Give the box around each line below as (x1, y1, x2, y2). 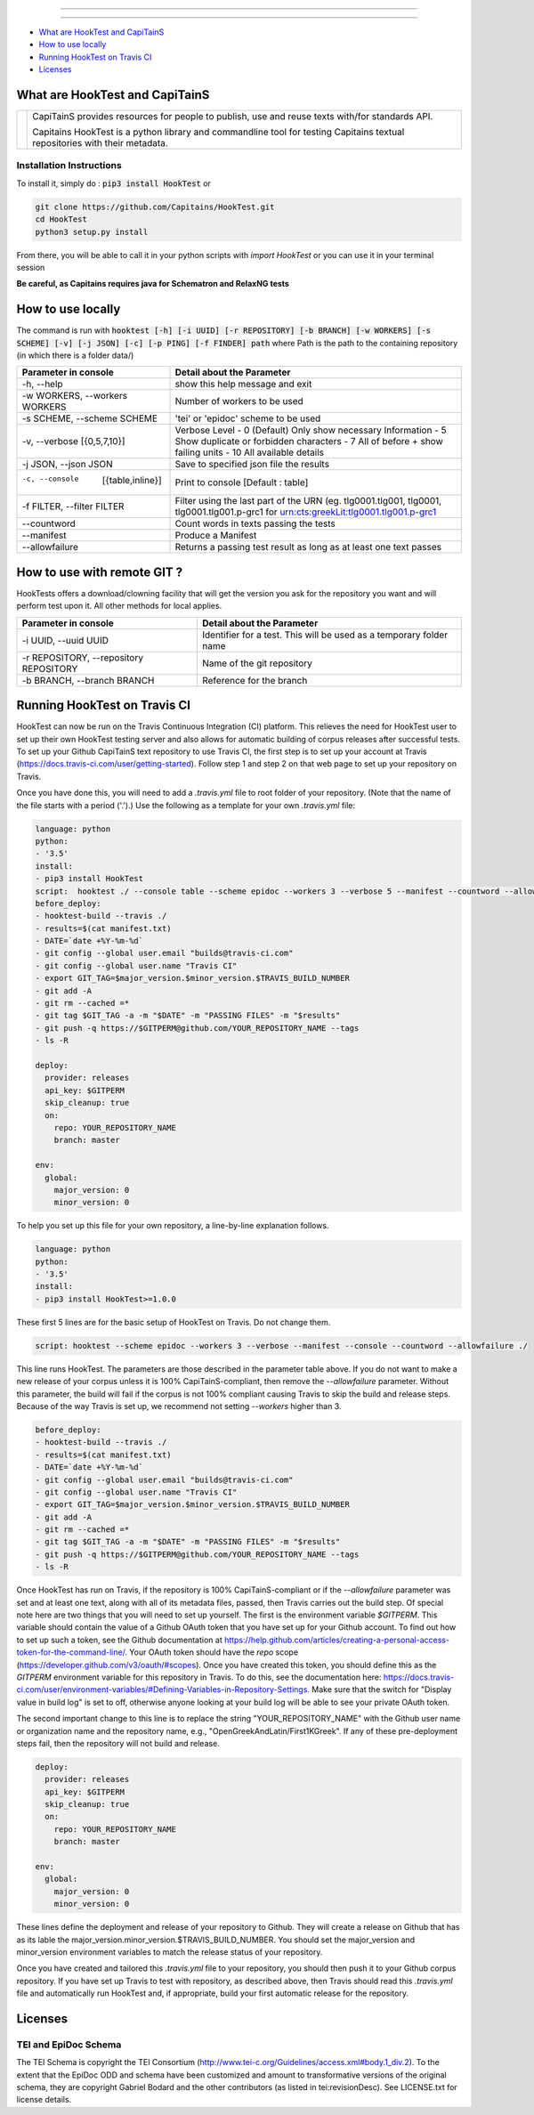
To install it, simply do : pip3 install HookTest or (16, 178, 211, 189)
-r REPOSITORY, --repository (21, 651, 144, 663)
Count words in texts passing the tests (174, 517, 336, 530)
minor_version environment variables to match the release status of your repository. (16, 1946, 323, 1957)
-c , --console (21, 474, 79, 484)
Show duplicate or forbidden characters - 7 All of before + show (174, 435, 444, 448)
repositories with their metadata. (32, 137, 168, 150)
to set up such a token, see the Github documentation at (16, 1634, 222, 1645)
